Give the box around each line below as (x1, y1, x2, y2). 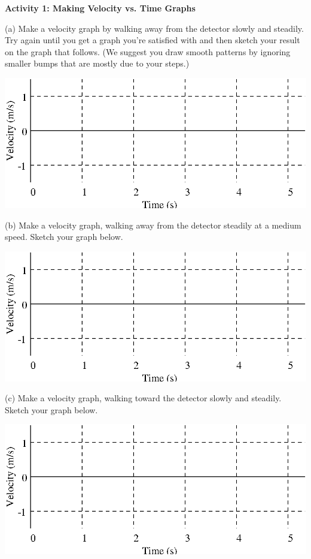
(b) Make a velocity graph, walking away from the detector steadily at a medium (5, 218, 301, 231)
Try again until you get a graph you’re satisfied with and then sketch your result (5, 34, 300, 46)
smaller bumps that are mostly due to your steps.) (5, 57, 190, 70)
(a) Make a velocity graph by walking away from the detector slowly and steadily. (5, 22, 304, 34)
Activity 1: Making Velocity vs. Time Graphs (5, 2, 196, 14)
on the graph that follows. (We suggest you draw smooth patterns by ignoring (5, 45, 291, 58)
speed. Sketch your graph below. (5, 230, 123, 243)
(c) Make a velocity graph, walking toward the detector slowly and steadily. (5, 392, 282, 404)
